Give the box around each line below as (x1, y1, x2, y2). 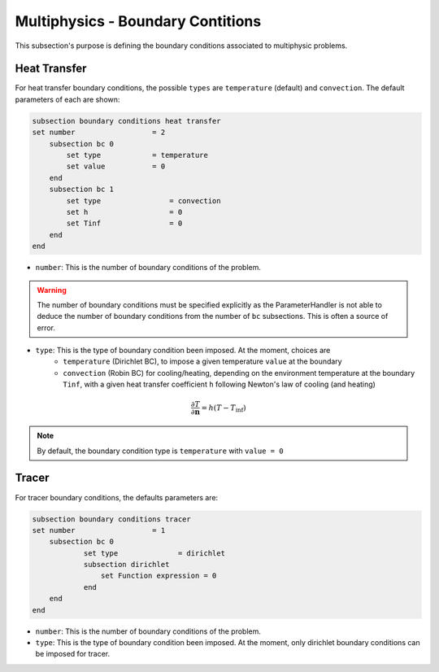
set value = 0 (66, 162, 166, 171)
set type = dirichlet (83, 548, 225, 557)
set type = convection (66, 196, 221, 205)
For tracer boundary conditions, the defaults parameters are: (15, 492, 219, 502)
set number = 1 (32, 526, 166, 535)
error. (37, 322, 56, 333)
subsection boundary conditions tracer (32, 514, 191, 524)
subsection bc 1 (49, 185, 114, 194)
